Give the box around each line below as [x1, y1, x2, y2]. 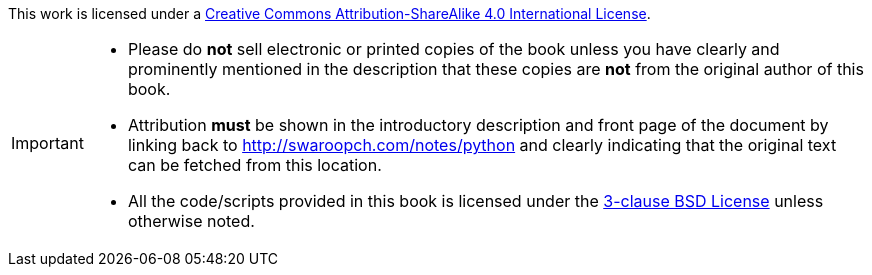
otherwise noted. [127, 211, 255, 231]
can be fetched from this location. [127, 155, 382, 175]
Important [11, 133, 84, 153]
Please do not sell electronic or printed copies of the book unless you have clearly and [127, 39, 780, 59]
